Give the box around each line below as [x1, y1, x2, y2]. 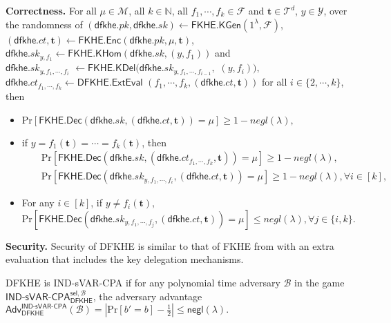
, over [323, 3, 347, 17]
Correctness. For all [6, 3, 97, 17]
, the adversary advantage [93, 288, 202, 303]
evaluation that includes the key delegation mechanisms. [6, 252, 244, 266]
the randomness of [6, 17, 83, 31]
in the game [294, 275, 345, 290]
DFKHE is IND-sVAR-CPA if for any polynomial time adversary [6, 275, 280, 290]
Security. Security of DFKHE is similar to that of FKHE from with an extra [6, 238, 334, 253]
